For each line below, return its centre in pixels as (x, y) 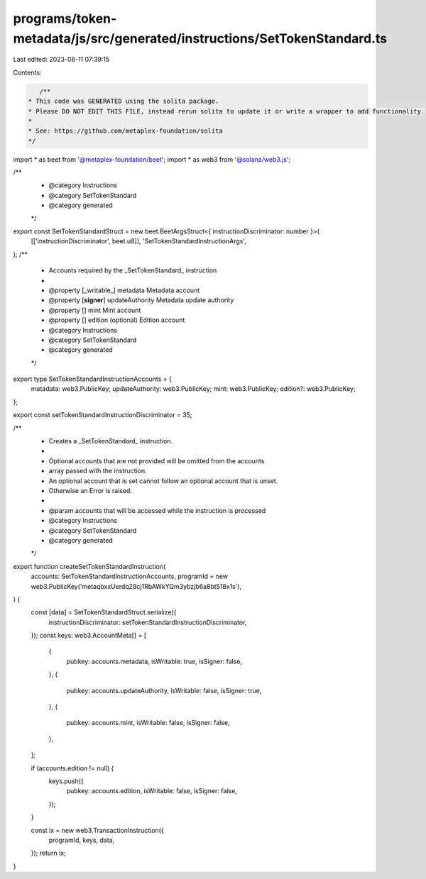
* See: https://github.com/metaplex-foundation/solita (125, 131)
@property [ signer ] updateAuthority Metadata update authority (141, 300)
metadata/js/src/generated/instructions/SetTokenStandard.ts (200, 38)
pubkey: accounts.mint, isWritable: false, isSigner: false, (148, 723)
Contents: (27, 72)
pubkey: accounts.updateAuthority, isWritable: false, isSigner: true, (164, 690)
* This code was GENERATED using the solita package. (124, 101)
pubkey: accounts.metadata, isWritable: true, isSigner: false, (154, 661)
